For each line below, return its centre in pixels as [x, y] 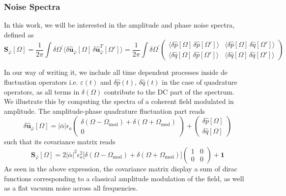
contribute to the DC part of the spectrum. [169, 91]
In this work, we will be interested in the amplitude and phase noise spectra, [119, 25]
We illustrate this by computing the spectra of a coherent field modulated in [119, 101]
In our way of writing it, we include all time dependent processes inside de [116, 72]
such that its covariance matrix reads [60, 142]
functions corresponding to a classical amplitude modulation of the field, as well [124, 178]
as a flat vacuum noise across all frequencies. [71, 188]
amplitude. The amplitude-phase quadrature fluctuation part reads [105, 111]
